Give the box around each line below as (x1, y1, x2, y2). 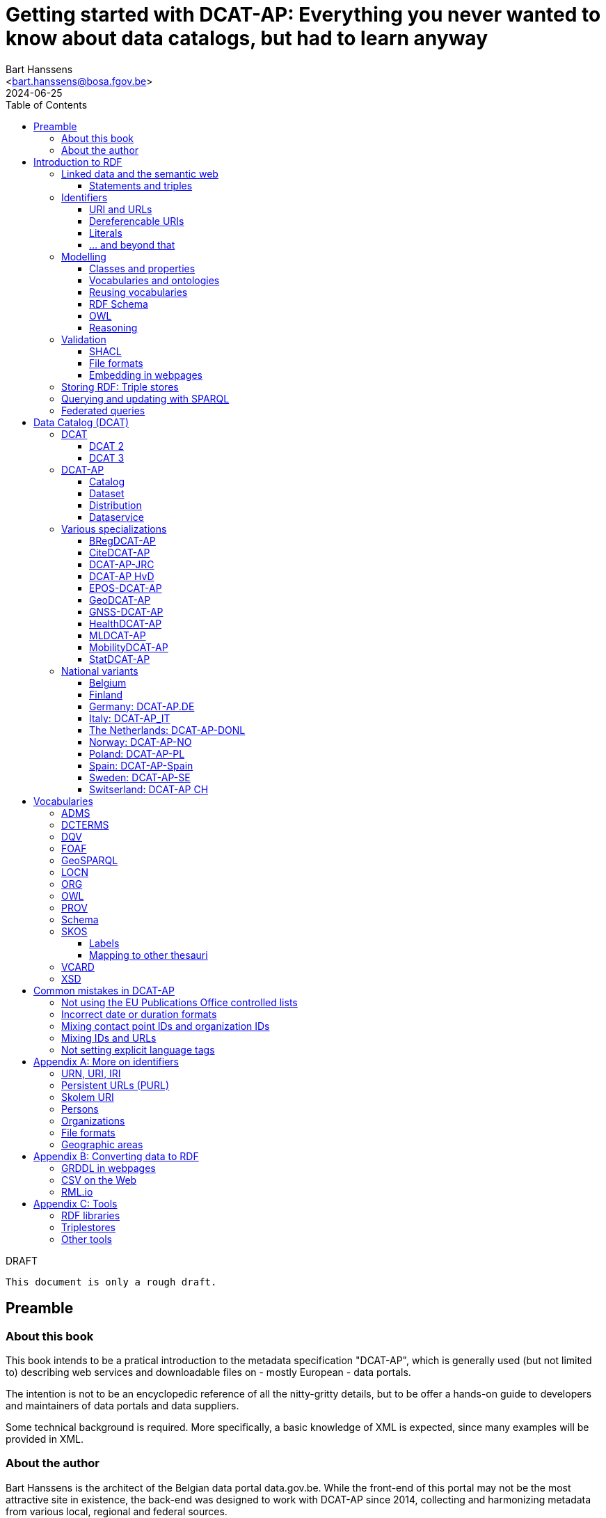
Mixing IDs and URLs (61, 1031, 157, 1044)
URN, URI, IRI (61, 1067, 121, 1079)
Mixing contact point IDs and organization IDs (61, 1019, 270, 1032)
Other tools (61, 1233, 112, 1245)
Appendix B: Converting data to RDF (33, 1150, 199, 1162)
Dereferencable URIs (89, 214, 184, 227)
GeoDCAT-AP (89, 593, 151, 606)
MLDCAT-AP (89, 629, 146, 641)
